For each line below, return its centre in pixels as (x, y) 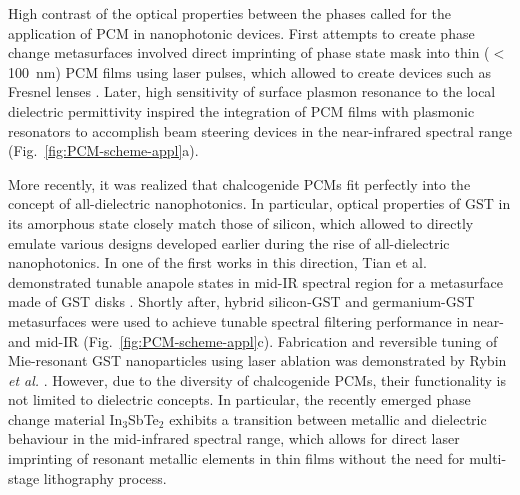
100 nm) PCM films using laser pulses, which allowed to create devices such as (250, 71)
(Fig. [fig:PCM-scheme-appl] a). (103, 150)
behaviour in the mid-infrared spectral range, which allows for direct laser (234, 438)
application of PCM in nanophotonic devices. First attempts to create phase (241, 32)
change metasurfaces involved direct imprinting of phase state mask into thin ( (249, 52)
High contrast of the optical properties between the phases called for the (230, 13)
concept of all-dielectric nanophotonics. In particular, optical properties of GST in (259, 203)
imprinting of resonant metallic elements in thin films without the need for (236, 458)
